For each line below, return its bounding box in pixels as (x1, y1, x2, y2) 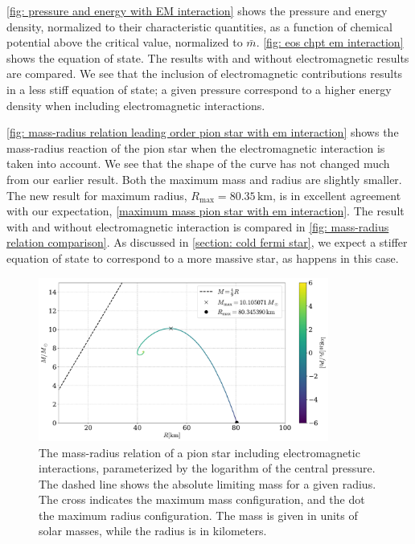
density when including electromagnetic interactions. (6, 96, 265, 113)
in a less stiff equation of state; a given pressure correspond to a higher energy (6, 80, 392, 97)
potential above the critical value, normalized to (6, 34, 243, 51)
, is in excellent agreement (272, 186, 401, 203)
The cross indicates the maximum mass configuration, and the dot (39, 491, 365, 508)
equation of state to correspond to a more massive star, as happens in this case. (6, 249, 399, 266)
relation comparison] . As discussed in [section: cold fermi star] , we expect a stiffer (6, 234, 408, 251)
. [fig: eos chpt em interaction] (256, 34, 404, 51)
